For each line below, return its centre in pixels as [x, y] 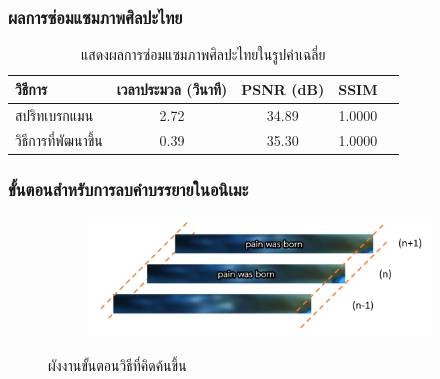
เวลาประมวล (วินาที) [172, 88]
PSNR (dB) [283, 88]
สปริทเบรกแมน [54, 114]
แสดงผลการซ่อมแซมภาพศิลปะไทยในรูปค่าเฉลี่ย [203, 54]
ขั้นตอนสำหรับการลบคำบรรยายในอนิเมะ [128, 188]
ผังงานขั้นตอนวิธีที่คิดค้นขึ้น [117, 364]
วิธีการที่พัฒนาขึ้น [59, 139]
